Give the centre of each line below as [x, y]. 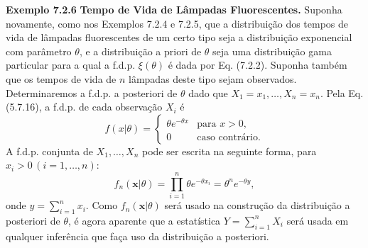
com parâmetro [39, 51]
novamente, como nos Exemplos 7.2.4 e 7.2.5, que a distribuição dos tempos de [177, 23]
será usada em [318, 220]
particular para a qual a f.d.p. [71, 65]
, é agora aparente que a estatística [145, 220]
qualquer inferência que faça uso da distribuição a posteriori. [137, 236]
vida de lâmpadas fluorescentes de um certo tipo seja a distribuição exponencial [179, 37]
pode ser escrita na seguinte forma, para [229, 151]
